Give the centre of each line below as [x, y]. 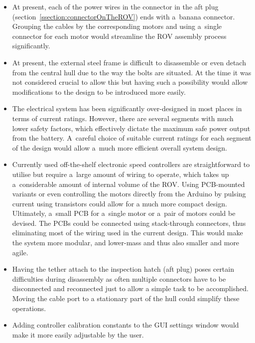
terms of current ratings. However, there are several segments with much [123, 118]
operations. [29, 308]
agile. [20, 252]
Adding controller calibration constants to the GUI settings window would [126, 325]
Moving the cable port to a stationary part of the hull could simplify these [126, 298]
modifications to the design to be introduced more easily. [99, 91]
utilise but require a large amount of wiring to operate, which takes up [121, 174]
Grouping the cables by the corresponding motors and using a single [117, 26]
